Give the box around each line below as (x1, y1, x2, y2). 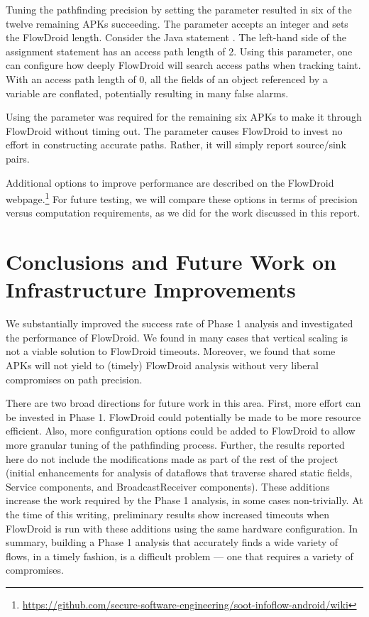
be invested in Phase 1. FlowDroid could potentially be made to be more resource (6, 409, 361, 424)
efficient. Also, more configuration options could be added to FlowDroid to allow (6, 423, 356, 438)
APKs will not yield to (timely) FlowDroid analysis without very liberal (6, 358, 319, 373)
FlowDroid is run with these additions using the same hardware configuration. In (6, 520, 358, 535)
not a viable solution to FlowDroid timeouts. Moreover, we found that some (6, 344, 336, 359)
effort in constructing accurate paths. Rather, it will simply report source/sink (6, 137, 346, 152)
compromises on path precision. (6, 371, 143, 386)
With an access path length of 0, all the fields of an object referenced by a (6, 71, 328, 86)
